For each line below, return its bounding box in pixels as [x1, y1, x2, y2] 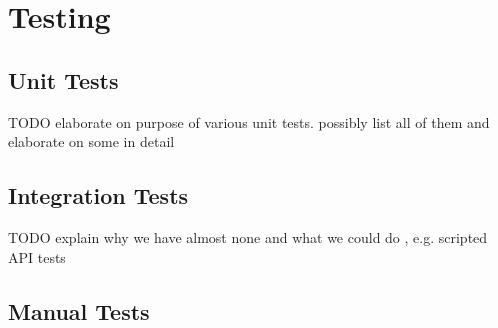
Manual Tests [8, 295, 150, 326]
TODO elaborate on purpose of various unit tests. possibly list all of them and [8, 111, 490, 132]
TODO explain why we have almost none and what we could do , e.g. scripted [8, 226, 488, 247]
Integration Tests [8, 180, 189, 211]
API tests [8, 246, 66, 267]
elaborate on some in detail [8, 131, 175, 152]
